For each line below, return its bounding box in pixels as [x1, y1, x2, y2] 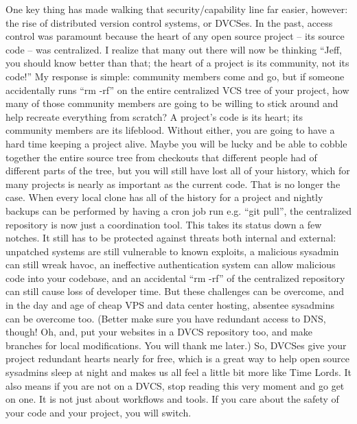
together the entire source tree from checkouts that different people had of [5, 150, 317, 164]
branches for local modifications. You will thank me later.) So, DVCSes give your [5, 338, 347, 352]
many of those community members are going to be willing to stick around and [5, 96, 338, 110]
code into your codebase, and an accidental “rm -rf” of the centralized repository [5, 270, 345, 285]
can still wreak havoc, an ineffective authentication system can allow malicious [5, 257, 336, 272]
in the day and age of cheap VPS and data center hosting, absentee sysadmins [5, 298, 334, 312]
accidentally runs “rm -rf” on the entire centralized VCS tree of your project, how [5, 82, 349, 97]
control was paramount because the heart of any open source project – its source [5, 29, 345, 43]
